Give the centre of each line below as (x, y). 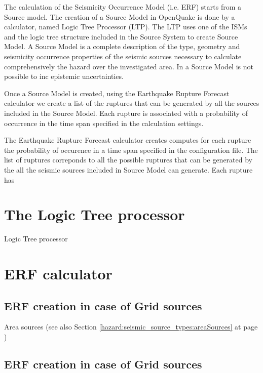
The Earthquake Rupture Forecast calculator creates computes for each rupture (128, 140)
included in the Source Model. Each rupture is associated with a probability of (126, 113)
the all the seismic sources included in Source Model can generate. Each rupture (128, 169)
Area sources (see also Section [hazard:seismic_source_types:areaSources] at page (131, 327)
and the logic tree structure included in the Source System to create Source (121, 36)
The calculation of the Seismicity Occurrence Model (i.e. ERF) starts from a (123, 7)
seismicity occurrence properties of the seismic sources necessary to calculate (123, 56)
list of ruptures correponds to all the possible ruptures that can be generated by (128, 160)
